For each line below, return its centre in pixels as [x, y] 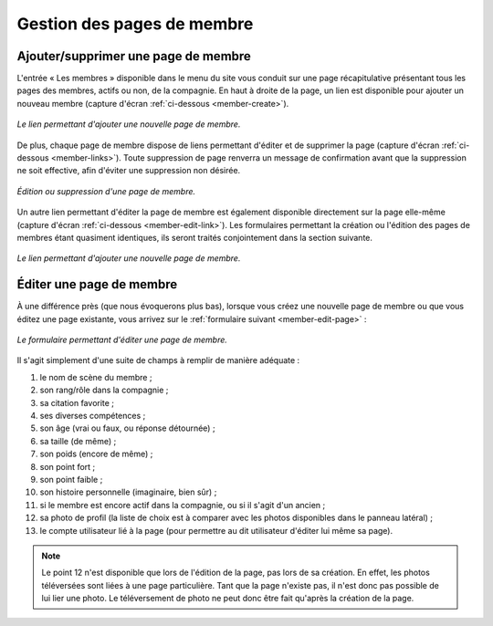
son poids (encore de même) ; [96, 454]
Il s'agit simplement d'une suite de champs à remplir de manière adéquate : [158, 360]
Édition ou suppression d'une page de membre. [106, 191]
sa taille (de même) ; [78, 441]
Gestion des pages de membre [135, 24]
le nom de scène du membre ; [96, 377]
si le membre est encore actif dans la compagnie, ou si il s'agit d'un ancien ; [183, 505]
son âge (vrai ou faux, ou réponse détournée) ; [127, 428]
